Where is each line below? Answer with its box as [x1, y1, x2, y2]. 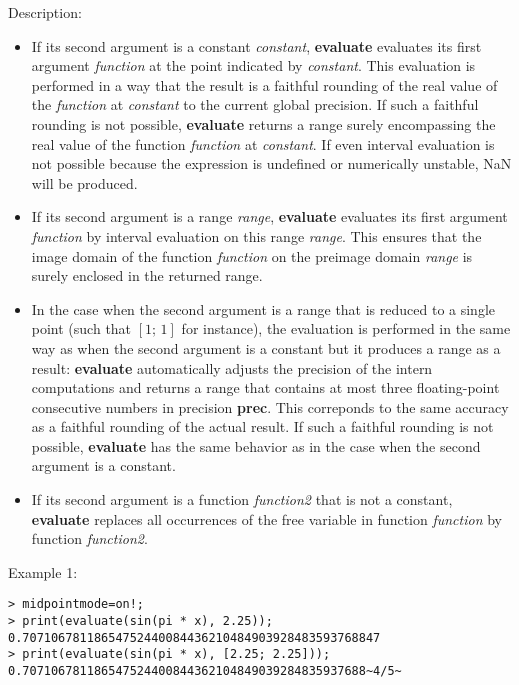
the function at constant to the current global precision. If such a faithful [31, 94, 479, 115]
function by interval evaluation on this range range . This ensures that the [31, 225, 482, 246]
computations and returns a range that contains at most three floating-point [31, 377, 500, 398]
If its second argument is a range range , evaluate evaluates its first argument [31, 206, 508, 227]
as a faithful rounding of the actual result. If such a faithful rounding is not [31, 416, 494, 437]
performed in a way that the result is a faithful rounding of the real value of [31, 74, 498, 95]
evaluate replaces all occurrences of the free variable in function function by [31, 508, 502, 529]
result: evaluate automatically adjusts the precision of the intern [31, 357, 433, 378]
